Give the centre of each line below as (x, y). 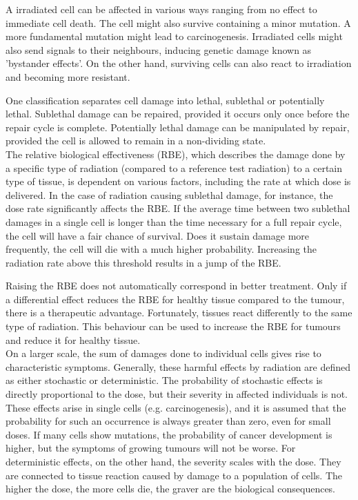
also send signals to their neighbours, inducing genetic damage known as (159, 49)
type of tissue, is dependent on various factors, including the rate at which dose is (178, 181)
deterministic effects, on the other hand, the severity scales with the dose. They (173, 461)
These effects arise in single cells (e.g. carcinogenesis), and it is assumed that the (176, 407)
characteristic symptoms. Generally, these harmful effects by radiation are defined (178, 366)
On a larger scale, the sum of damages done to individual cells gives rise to (163, 353)
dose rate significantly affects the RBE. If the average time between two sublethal (178, 208)
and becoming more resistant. (68, 76)
